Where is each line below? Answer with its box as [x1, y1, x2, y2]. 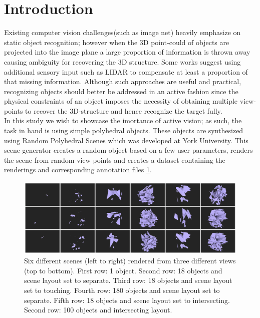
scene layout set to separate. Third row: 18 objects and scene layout [24, 275, 232, 285]
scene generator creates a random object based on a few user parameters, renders [4, 145, 253, 155]
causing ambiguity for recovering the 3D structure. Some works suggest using [4, 56, 241, 67]
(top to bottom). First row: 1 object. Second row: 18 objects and [24, 265, 222, 275]
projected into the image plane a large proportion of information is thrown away [4, 47, 250, 57]
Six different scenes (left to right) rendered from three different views [24, 255, 236, 266]
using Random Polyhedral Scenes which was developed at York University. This [4, 135, 248, 145]
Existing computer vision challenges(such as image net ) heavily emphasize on [4, 27, 241, 38]
